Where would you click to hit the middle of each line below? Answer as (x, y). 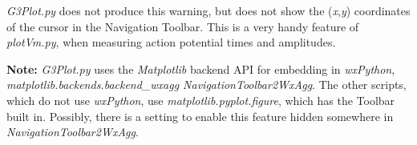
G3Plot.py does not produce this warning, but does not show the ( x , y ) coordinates (208, 10)
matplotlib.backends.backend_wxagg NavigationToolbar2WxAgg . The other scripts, (206, 85)
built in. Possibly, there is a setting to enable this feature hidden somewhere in (200, 116)
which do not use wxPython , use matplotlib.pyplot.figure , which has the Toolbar (201, 100)
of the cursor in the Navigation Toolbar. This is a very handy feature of (183, 26)
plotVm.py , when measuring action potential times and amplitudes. (171, 42)
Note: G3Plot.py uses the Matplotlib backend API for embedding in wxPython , (201, 68)
